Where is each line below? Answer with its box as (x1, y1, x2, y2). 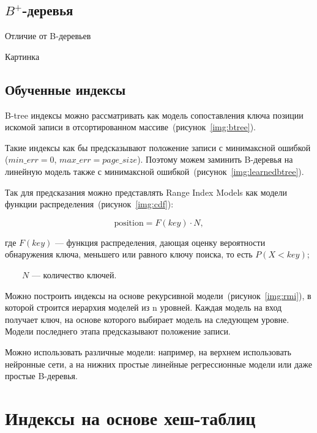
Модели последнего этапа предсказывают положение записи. (5, 325, 231, 338)
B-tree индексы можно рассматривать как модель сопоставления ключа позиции (5, 108, 304, 121)
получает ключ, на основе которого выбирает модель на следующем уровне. (5, 313, 289, 325)
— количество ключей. (31, 268, 117, 281)
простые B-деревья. (5, 369, 78, 382)
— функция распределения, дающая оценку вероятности (54, 235, 266, 248)
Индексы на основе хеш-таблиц (5, 405, 256, 430)
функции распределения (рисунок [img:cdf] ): (5, 198, 174, 210)
